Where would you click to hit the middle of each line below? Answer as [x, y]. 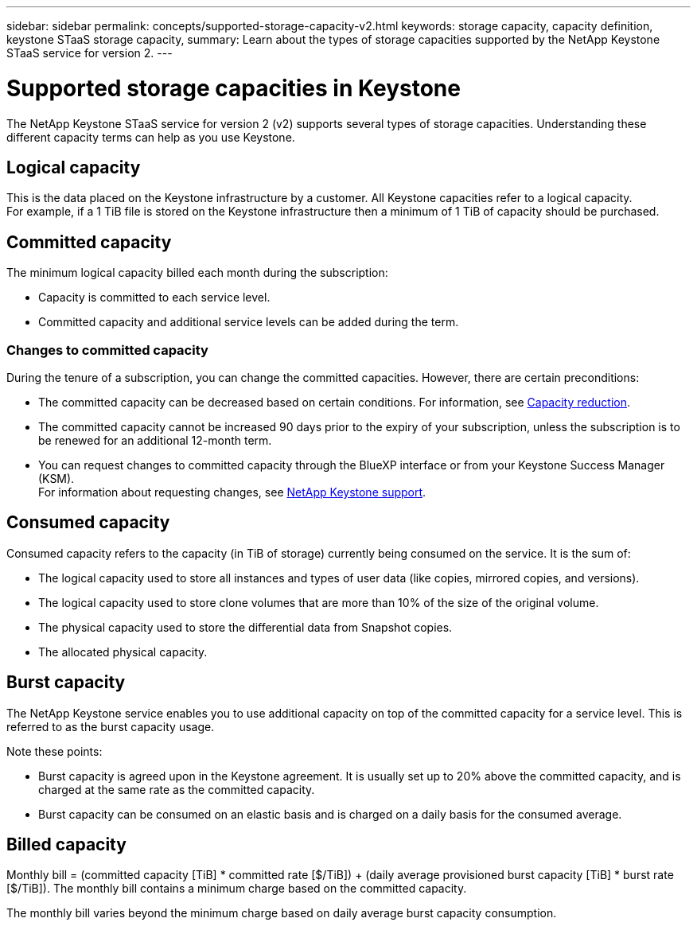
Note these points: [55, 751]
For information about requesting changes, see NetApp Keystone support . [232, 492]
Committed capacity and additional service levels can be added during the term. [249, 322]
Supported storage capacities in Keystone [234, 88]
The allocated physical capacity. [123, 652]
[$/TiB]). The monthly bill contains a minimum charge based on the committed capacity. [237, 889]
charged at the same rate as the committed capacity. [177, 789]
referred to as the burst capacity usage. [111, 726]
